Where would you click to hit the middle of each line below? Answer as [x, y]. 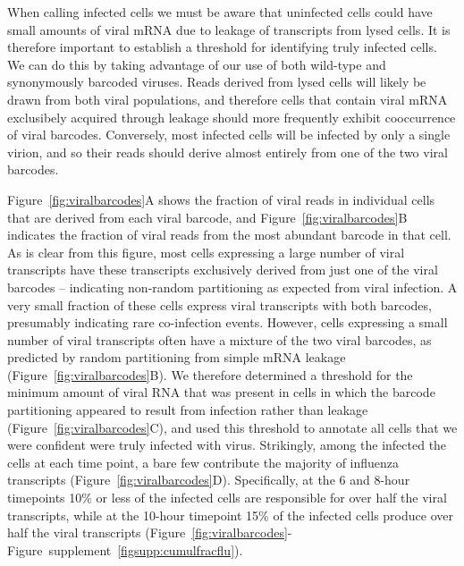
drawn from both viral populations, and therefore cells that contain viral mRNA [228, 99]
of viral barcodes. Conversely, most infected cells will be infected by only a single [229, 135]
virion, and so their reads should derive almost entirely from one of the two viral [228, 152]
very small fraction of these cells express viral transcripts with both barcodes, [219, 304]
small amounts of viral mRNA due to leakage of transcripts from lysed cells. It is [229, 29]
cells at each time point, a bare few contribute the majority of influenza [203, 462]
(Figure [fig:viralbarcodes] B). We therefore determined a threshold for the [210, 374]
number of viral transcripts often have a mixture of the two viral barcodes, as [219, 339]
